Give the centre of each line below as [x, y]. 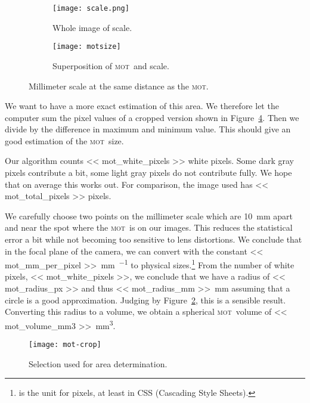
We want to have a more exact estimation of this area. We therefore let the [142, 106]
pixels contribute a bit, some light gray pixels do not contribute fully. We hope [148, 173]
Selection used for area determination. [98, 363]
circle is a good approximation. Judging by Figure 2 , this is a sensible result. [145, 300]
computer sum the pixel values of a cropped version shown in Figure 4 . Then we [152, 117]
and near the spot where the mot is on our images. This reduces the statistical [149, 227]
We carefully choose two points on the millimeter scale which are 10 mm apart [149, 216]
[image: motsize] [87, 47]
